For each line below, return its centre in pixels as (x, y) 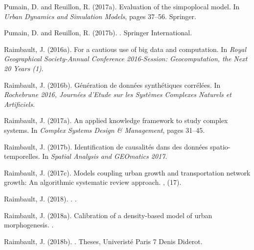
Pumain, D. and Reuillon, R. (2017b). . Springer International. (98, 33)
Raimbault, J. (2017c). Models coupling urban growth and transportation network (127, 172)
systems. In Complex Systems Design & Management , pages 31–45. (104, 130)
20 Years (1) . (24, 68)
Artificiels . (19, 104)
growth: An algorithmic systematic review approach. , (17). (93, 182)
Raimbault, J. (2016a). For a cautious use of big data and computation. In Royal (125, 49)
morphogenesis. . (29, 225)
